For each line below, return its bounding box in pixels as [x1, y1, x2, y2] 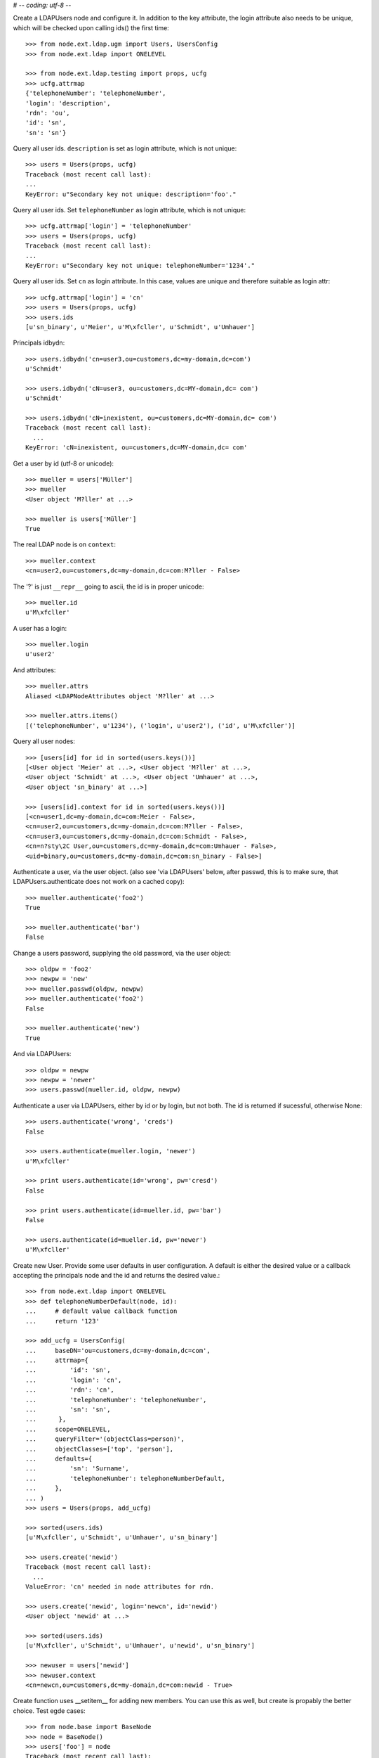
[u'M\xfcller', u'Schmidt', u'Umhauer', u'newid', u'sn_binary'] [25, 1642, 255, 1650]
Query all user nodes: [13, 737, 75, 745]
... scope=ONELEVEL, [25, 1425, 111, 1433]
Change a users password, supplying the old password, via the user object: [13, 949, 232, 957]
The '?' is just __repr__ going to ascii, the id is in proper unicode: [13, 582, 204, 591]
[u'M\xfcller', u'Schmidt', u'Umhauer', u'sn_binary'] [25, 1534, 218, 1541]
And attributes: [13, 665, 56, 674]
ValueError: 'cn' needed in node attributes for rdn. [25, 1583, 214, 1591]
